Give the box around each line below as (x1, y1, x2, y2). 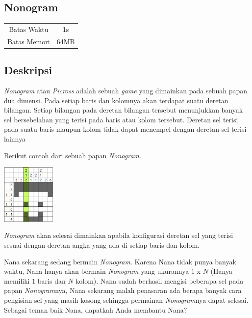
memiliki (4, 275, 30, 286)
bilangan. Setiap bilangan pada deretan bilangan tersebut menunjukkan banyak (4, 105, 243, 115)
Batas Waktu (9, 24, 49, 34)
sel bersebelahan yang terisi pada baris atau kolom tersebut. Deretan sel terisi (4, 114, 238, 124)
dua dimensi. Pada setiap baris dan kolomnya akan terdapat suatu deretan (4, 95, 228, 105)
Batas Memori (7, 36, 50, 46)
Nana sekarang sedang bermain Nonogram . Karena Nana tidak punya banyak (4, 256, 236, 266)
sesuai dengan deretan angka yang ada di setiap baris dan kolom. (4, 239, 200, 250)
